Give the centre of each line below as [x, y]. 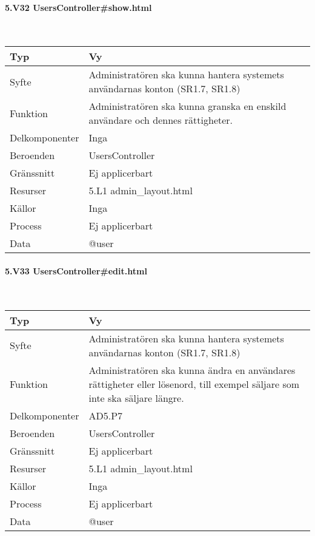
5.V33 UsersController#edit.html [76, 270]
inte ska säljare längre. [136, 398]
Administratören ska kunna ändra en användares [192, 370]
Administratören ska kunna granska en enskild [187, 106]
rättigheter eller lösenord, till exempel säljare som [194, 384]
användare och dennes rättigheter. [161, 120]
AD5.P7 [106, 415]
